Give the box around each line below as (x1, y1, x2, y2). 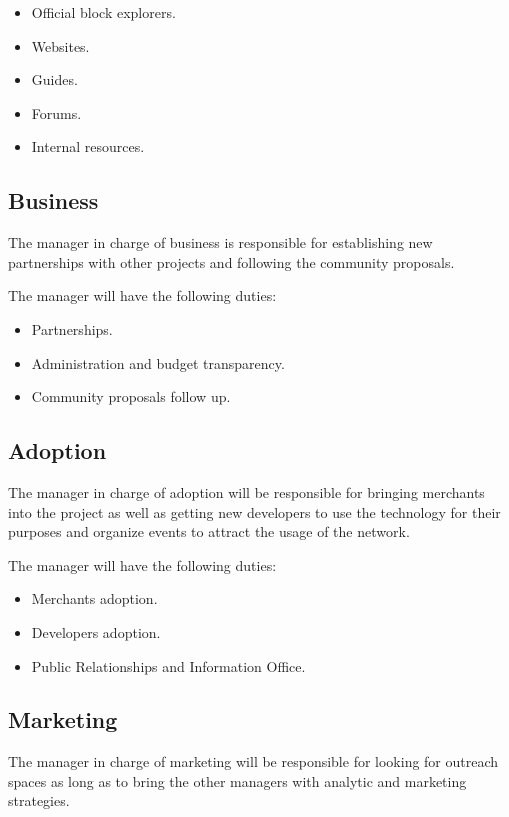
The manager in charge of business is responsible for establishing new (8, 232, 433, 253)
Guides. (31, 69, 78, 90)
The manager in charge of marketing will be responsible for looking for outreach (8, 751, 499, 772)
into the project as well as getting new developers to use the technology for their (8, 501, 501, 522)
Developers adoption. (31, 621, 161, 642)
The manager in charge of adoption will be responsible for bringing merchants (8, 481, 485, 502)
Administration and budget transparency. (31, 352, 285, 373)
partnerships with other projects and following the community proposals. (8, 251, 455, 272)
